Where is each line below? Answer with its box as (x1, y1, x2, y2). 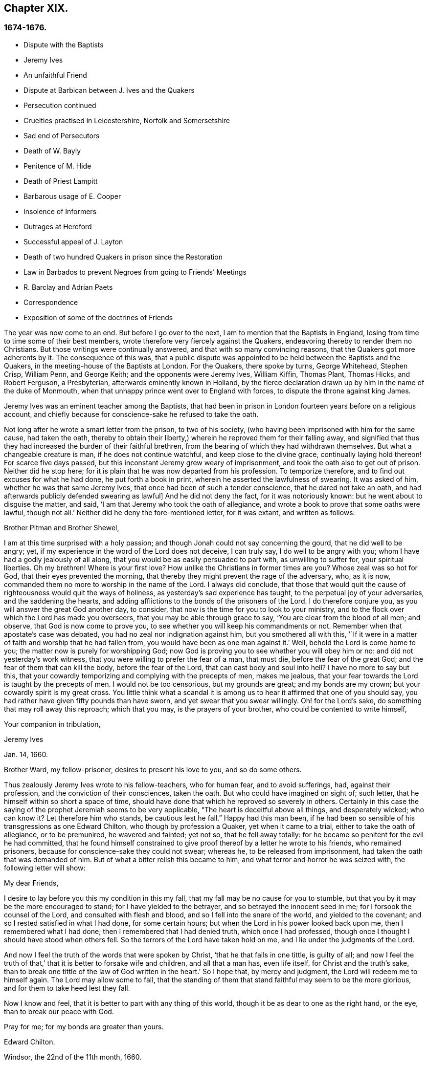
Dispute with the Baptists (23, 40, 104, 49)
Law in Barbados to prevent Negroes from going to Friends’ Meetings (23, 267, 247, 276)
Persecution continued (23, 101, 96, 109)
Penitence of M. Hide (23, 161, 91, 170)
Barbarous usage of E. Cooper (23, 192, 121, 200)
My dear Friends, (4, 878, 59, 887)
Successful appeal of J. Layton (23, 237, 123, 246)
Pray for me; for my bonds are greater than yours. (4, 1022, 164, 1031)
